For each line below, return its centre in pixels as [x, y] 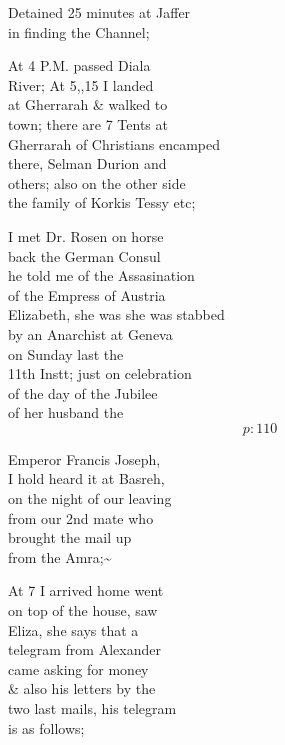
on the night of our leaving [90, 498]
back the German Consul [84, 255]
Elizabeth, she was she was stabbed [116, 314]
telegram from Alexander [84, 649]
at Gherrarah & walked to [88, 104]
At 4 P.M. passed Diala [79, 65]
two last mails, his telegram [92, 708]
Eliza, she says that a [73, 629]
